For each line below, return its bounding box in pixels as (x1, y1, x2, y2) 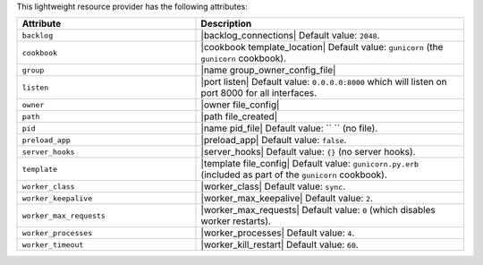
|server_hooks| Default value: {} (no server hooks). (200, 146, 416, 158)
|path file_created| (200, 110, 277, 123)
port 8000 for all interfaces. (200, 87, 318, 99)
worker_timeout (21, 240, 84, 250)
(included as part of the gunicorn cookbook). (200, 168, 388, 181)
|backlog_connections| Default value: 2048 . (200, 30, 380, 42)
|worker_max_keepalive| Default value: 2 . (200, 192, 374, 205)
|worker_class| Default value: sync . (200, 180, 346, 192)
